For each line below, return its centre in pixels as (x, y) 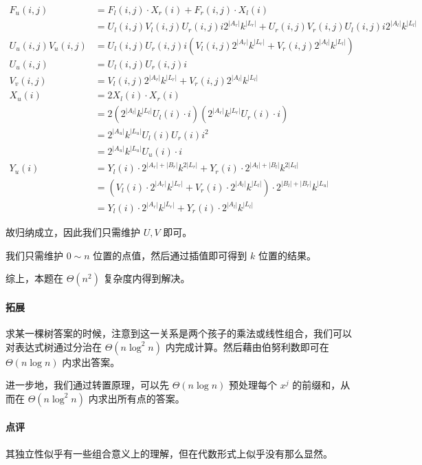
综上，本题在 (34, 278)
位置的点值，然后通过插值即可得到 (170, 255)
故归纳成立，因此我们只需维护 (73, 232)
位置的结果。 (287, 255)
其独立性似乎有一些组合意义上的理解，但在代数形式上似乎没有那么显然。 (169, 453)
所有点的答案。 (151, 398)
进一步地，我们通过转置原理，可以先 (87, 385)
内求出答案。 (91, 361)
